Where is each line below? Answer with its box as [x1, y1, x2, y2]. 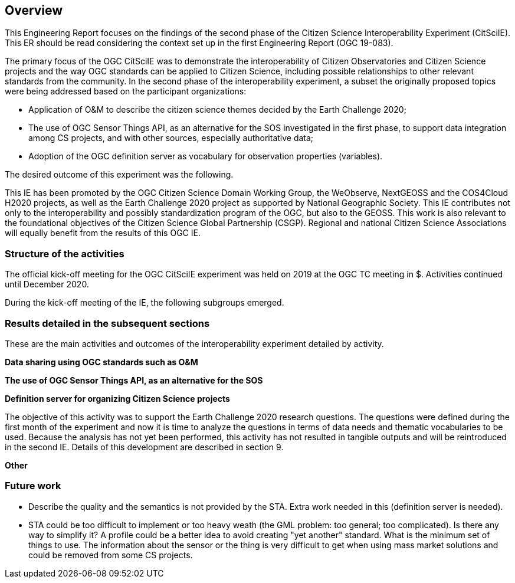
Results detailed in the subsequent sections [5, 317, 210, 329]
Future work [5, 480, 61, 492]
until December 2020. [5, 279, 89, 290]
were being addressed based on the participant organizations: [5, 86, 247, 97]
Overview [5, 3, 63, 18]
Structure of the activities [5, 247, 124, 260]
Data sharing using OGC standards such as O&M [5, 356, 198, 367]
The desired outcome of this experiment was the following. [5, 169, 234, 180]
